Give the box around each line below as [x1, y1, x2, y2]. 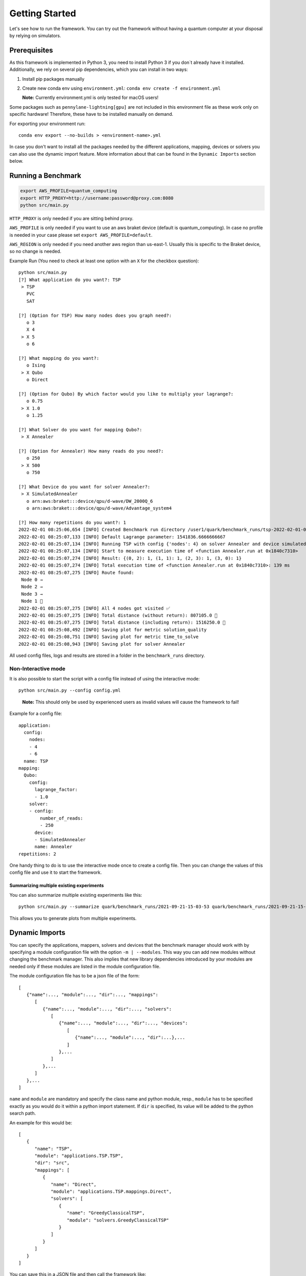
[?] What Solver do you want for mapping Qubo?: [18, 427, 142, 432]
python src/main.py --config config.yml [18, 688, 121, 694]
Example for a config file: [9, 710, 62, 717]
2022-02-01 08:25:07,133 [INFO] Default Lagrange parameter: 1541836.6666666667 [18, 534, 226, 539]
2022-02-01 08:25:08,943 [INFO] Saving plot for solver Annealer [18, 641, 186, 647]
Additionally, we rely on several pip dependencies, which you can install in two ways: [9, 66, 188, 72]
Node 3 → [21, 591, 43, 597]
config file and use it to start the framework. [9, 869, 102, 875]
